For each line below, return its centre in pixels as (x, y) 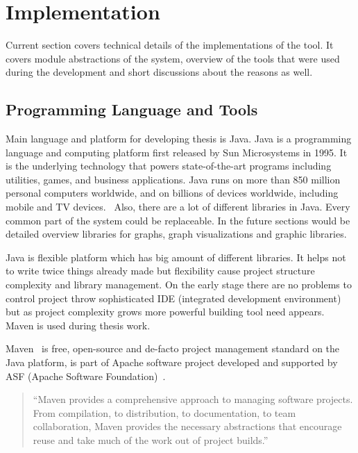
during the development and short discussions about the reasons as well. (159, 72)
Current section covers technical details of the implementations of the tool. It (170, 45)
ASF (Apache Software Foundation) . (86, 376)
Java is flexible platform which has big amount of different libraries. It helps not (176, 257)
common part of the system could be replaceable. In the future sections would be (178, 220)
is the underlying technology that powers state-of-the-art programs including (169, 166)
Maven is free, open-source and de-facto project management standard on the (173, 348)
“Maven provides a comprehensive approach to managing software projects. (193, 399)
